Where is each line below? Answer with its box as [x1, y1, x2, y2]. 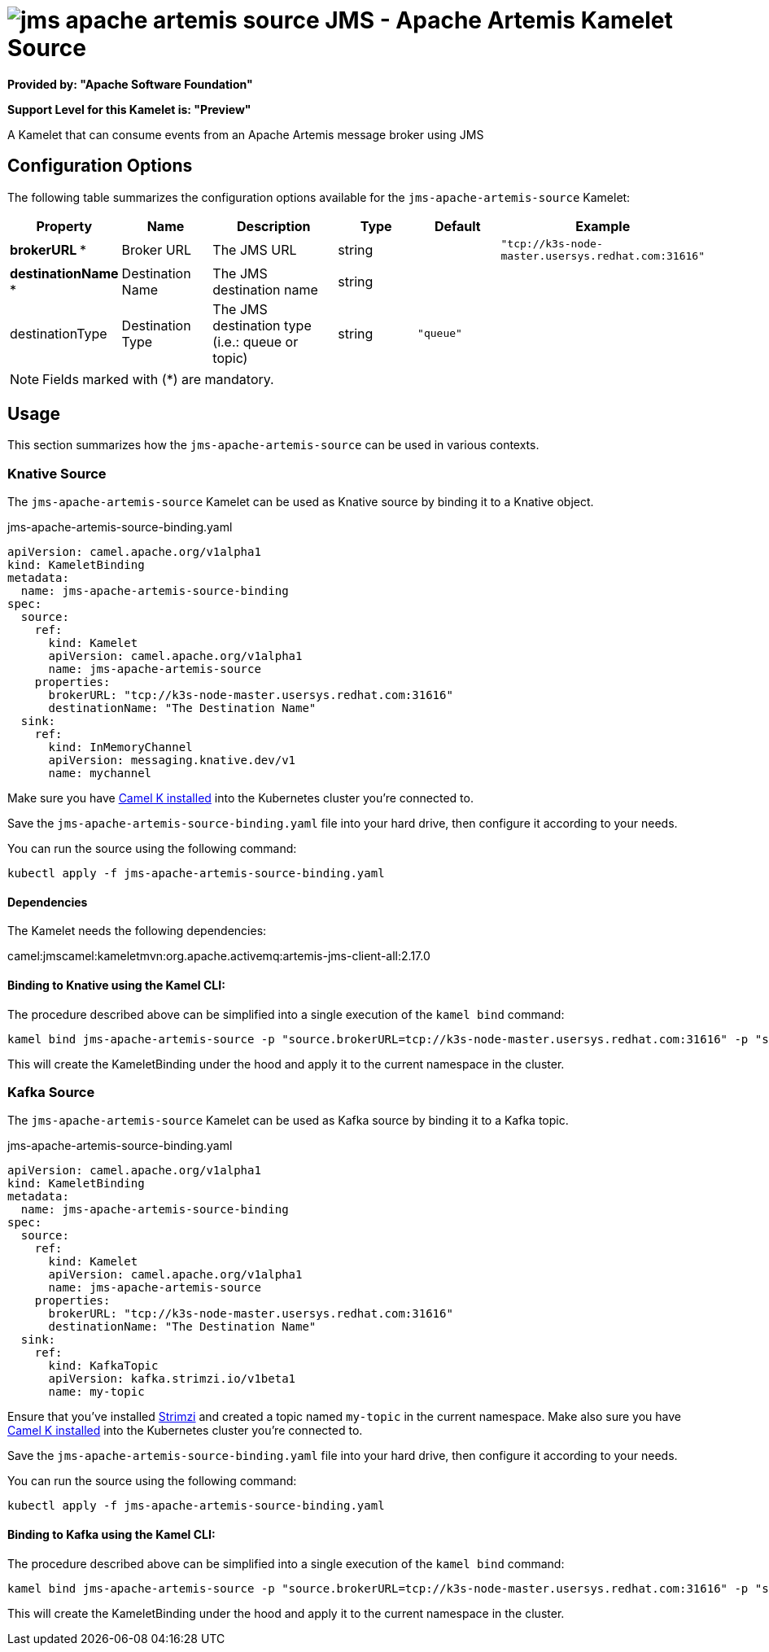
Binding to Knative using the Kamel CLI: [7, 978, 225, 993]
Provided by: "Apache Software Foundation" [7, 76, 253, 91]
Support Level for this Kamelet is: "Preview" [7, 102, 251, 116]
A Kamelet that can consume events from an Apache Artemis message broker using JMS [7, 127, 484, 142]
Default [434, 217, 481, 234]
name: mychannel [48, 767, 152, 780]
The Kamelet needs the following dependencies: [7, 924, 267, 938]
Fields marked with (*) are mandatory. [42, 370, 274, 387]
